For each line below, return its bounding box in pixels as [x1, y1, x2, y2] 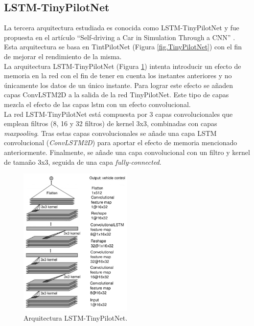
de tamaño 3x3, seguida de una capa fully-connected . [4, 156, 162, 167]
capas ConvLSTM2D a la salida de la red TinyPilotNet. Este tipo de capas [4, 89, 229, 100]
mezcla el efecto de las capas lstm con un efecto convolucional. [4, 99, 191, 109]
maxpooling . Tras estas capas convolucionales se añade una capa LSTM [4, 128, 217, 138]
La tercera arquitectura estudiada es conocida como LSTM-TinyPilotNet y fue [4, 22, 239, 33]
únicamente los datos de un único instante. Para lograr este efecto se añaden [4, 80, 233, 90]
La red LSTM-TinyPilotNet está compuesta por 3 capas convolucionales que [4, 109, 233, 119]
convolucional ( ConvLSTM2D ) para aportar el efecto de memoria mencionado [4, 137, 237, 148]
